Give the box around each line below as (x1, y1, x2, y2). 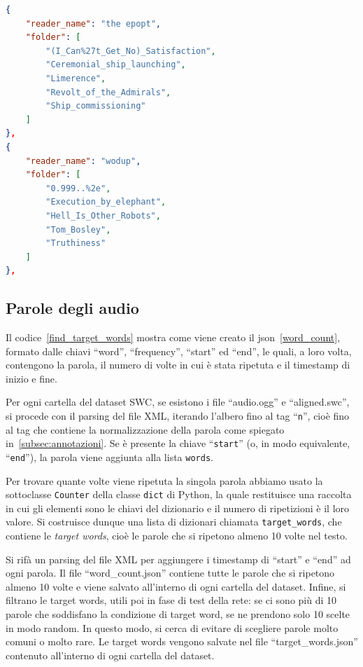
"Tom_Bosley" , (45, 224, 111, 235)
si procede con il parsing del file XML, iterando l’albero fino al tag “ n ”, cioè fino (6, 408, 350, 423)
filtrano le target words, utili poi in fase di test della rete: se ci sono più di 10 (6, 593, 337, 607)
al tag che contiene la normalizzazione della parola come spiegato (6, 422, 285, 436)
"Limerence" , (45, 73, 106, 83)
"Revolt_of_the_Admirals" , (45, 87, 171, 97)
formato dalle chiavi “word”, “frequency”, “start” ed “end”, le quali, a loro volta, (6, 343, 352, 358)
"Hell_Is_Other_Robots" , (45, 210, 161, 221)
